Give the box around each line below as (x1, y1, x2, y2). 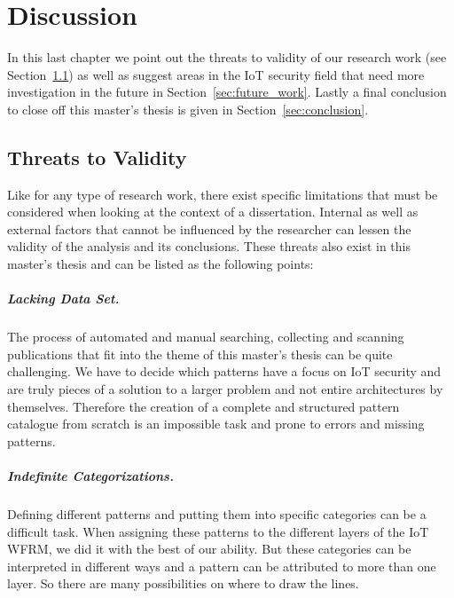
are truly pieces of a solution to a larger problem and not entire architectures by (7, 380, 443, 398)
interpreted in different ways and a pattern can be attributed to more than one (7, 556, 436, 575)
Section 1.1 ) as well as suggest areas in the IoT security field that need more (7, 65, 425, 83)
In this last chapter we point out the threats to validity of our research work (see (7, 48, 447, 67)
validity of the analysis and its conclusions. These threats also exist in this (7, 237, 411, 256)
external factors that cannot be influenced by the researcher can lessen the (7, 219, 411, 238)
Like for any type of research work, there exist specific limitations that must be (7, 185, 438, 203)
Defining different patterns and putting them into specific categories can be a (7, 504, 427, 523)
